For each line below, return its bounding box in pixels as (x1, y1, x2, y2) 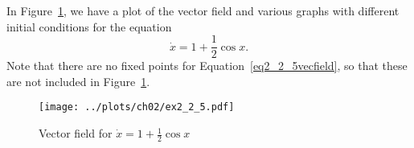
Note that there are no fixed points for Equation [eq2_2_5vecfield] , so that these (6, 57, 408, 74)
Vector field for (39, 125, 113, 142)
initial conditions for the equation (6, 18, 172, 35)
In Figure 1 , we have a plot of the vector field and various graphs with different (6, 2, 400, 18)
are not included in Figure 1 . (6, 72, 150, 89)
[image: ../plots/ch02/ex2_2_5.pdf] (39, 101, 235, 113)
